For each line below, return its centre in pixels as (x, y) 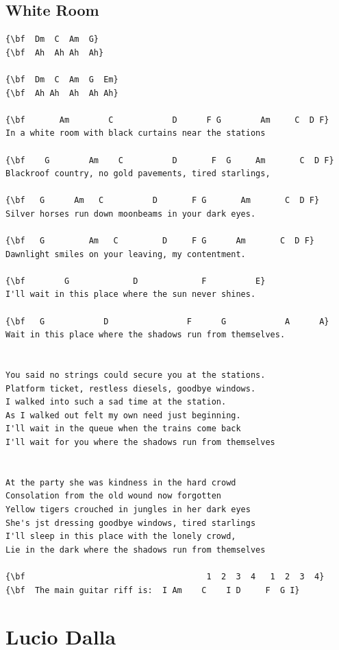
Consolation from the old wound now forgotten (113, 496)
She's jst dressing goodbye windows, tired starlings (131, 523)
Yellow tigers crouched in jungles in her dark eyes (128, 509)
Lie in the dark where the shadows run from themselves (136, 550)
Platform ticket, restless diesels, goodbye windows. (131, 388)
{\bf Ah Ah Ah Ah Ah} (62, 93)
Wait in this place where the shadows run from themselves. (146, 335)
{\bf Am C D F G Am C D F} (167, 120)
